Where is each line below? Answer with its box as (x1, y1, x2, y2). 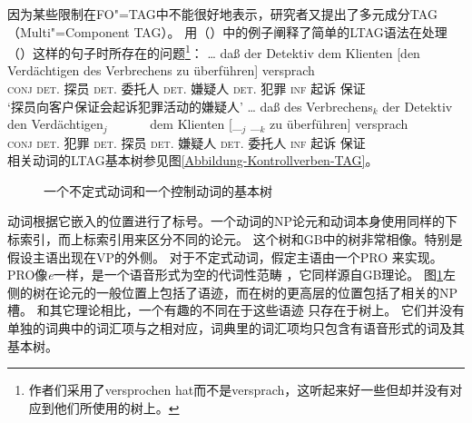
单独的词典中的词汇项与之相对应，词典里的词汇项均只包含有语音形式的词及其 (7, 319, 465, 338)
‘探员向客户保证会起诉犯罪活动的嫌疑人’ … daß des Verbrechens (7, 96, 373, 115)
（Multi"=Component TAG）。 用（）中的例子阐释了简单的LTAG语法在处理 (7, 22, 447, 41)
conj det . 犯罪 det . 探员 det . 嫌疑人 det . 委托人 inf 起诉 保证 (7, 133, 366, 152)
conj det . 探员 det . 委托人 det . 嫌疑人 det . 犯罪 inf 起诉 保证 (7, 79, 366, 98)
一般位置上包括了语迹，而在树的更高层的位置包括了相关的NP (95, 282, 458, 301)
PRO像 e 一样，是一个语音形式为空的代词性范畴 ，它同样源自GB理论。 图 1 (7, 265, 444, 284)
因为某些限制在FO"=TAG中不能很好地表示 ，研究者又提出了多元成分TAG (7, 5, 438, 23)
